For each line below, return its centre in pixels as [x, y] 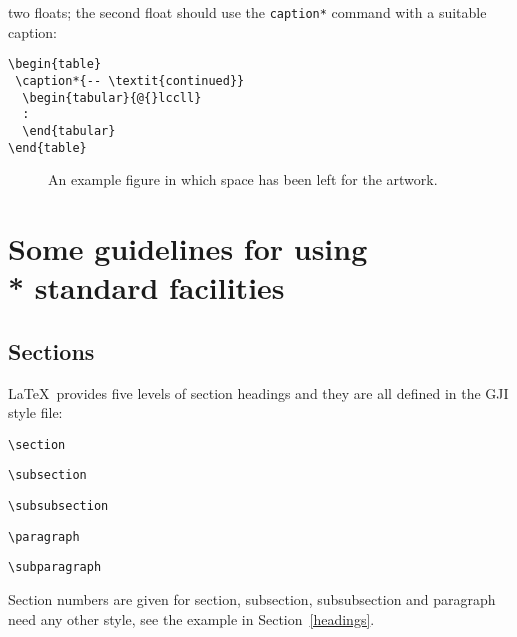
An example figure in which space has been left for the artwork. [243, 179]
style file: [35, 412]
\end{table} [47, 147]
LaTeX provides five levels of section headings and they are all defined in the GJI [258, 392]
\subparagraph [55, 567]
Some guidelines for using [188, 247]
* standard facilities [146, 287]
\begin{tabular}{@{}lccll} [112, 97]
